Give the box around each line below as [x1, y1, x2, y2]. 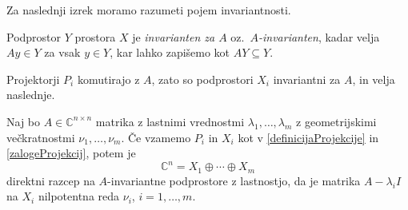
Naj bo [6, 113, 41, 129]
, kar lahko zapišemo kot [110, 44, 230, 61]
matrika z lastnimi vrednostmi [95, 113, 245, 129]
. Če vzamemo [121, 129, 191, 145]
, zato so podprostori [151, 70, 254, 87]
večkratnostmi [6, 129, 75, 145]
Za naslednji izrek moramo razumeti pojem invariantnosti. [6, 2, 291, 18]
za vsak [44, 44, 81, 61]
